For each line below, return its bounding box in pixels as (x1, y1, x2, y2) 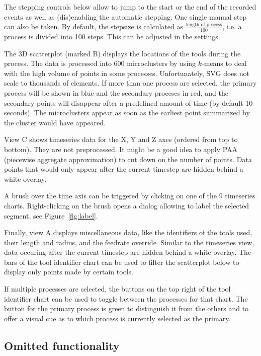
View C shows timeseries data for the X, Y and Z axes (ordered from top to (4, 134, 238, 145)
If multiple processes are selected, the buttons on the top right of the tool (4, 283, 231, 294)
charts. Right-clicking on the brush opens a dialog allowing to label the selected (4, 200, 249, 210)
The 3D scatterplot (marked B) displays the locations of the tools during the (4, 48, 241, 58)
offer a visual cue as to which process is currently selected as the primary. (4, 313, 231, 323)
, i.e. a (222, 21, 242, 32)
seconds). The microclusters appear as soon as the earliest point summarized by (4, 107, 250, 118)
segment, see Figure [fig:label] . (4, 210, 98, 221)
